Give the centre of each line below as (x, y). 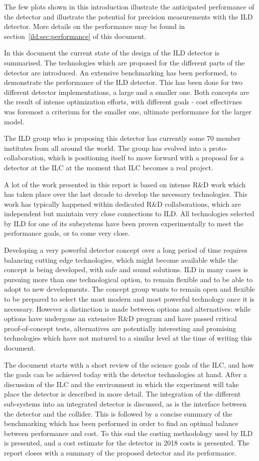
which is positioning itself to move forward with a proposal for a (146, 158)
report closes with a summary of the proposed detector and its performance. (120, 452)
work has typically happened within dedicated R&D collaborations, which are (123, 204)
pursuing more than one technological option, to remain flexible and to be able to (129, 279)
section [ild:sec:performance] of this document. (75, 36)
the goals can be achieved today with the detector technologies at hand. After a (126, 374)
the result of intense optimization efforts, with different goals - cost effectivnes (123, 102)
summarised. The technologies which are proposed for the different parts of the (125, 62)
